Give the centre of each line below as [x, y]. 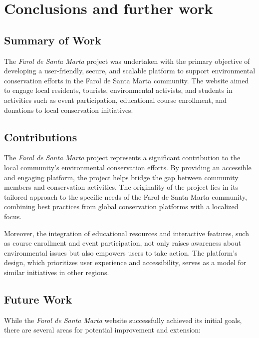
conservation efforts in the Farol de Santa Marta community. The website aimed [127, 80]
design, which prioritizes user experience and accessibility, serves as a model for [125, 262]
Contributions [41, 137]
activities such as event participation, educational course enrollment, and [116, 100]
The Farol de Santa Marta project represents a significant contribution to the [122, 158]
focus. [13, 216]
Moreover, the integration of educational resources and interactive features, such [127, 233]
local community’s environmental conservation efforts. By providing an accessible [128, 167]
